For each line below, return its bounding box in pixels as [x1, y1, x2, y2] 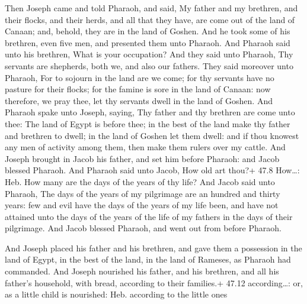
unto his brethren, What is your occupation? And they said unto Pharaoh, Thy [5, 48, 293, 60]
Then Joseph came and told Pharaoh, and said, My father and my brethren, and [5, 2, 298, 14]
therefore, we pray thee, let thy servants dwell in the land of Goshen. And [5, 94, 273, 106]
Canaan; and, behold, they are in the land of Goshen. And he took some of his [5, 25, 290, 37]
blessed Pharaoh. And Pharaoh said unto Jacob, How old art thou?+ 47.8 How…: [5, 164, 300, 176]
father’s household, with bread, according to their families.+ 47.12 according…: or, [5, 276, 303, 289]
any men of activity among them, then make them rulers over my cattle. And [5, 141, 286, 153]
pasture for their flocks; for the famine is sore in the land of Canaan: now [5, 83, 271, 95]
